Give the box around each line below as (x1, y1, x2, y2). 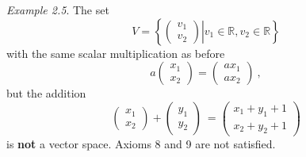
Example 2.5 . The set (6, 2, 109, 17)
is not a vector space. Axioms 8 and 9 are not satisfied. (6, 135, 276, 151)
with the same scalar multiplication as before (6, 44, 225, 61)
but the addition (6, 85, 86, 101)
